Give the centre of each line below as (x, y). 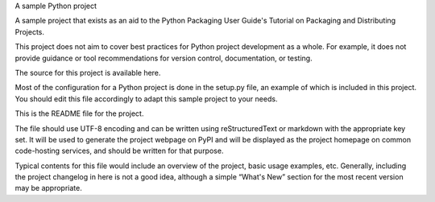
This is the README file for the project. (79, 113)
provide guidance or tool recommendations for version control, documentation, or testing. (164, 58)
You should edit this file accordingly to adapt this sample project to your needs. (146, 99)
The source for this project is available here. (88, 72)
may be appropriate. (48, 188)
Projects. (29, 31)
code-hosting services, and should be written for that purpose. (119, 151)
